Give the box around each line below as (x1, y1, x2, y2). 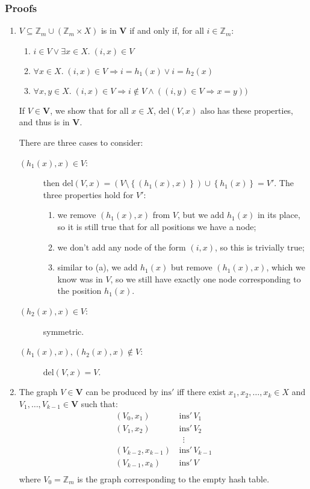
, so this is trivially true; (214, 240, 305, 253)
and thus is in (19, 116, 70, 128)
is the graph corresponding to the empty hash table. (77, 472, 270, 485)
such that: (81, 397, 118, 410)
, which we (266, 261, 305, 273)
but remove (170, 261, 212, 273)
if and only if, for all (129, 24, 204, 37)
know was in (57, 272, 103, 285)
